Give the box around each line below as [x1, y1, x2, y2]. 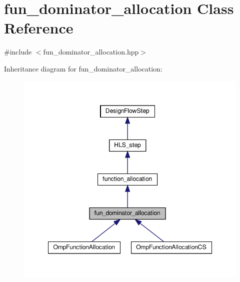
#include [4, 46, 32, 57]
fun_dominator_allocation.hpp [43, 46, 139, 57]
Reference [4, 17, 73, 38]
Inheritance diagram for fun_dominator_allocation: [4, 63, 162, 73]
